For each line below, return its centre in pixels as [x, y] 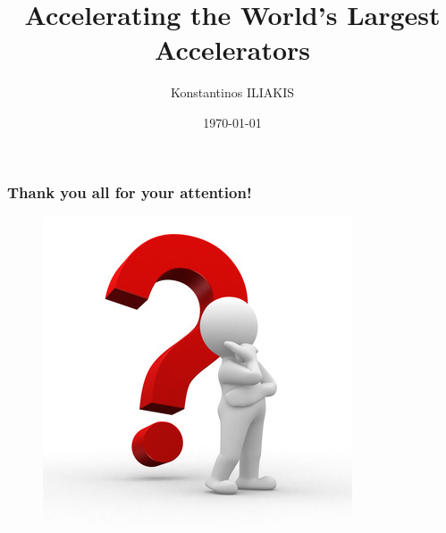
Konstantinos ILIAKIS [232, 92]
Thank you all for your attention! [130, 192]
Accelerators [232, 50]
